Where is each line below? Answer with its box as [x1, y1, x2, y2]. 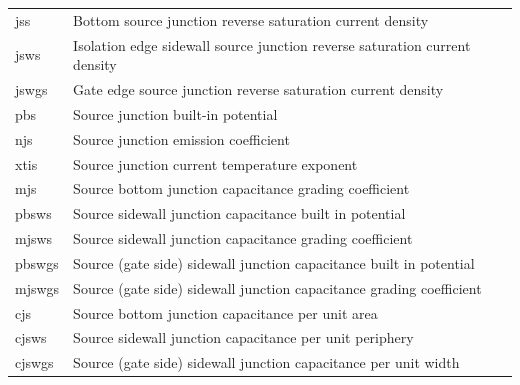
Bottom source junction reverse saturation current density [73, 9, 429, 30]
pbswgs [15, 252, 59, 273]
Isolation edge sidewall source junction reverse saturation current [73, 34, 471, 55]
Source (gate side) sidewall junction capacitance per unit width [73, 352, 460, 373]
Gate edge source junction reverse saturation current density [73, 79, 444, 100]
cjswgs [15, 352, 54, 373]
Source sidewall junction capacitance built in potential [73, 203, 406, 224]
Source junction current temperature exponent [73, 153, 358, 174]
